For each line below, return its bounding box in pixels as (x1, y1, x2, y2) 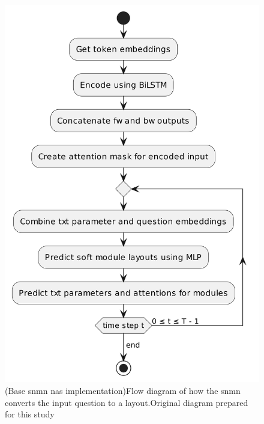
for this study (5, 408, 55, 420)
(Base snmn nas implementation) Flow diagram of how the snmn (5, 384, 241, 396)
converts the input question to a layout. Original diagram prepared (5, 396, 248, 408)
